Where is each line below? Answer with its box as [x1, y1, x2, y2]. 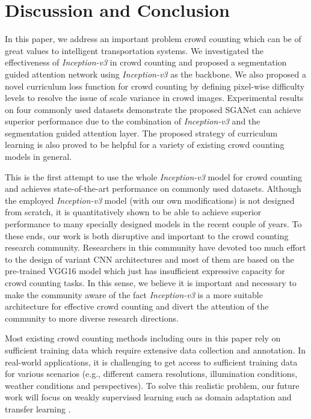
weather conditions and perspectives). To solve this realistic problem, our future [5, 379, 300, 391]
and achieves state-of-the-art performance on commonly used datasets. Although [5, 182, 301, 195]
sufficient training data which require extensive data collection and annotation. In [5, 343, 306, 356]
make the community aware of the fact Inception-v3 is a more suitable [5, 288, 263, 301]
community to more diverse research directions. [5, 311, 179, 324]
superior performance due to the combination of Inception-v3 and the [5, 115, 260, 127]
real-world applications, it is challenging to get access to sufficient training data [5, 355, 298, 368]
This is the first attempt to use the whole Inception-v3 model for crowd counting [5, 170, 303, 183]
